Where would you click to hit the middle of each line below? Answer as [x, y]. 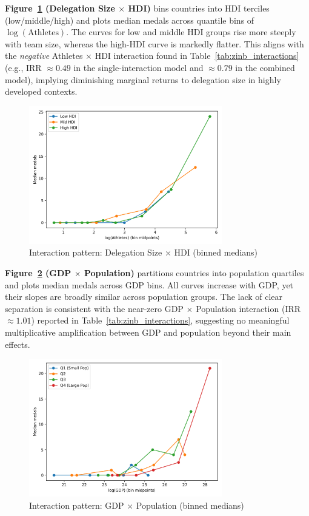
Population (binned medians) [190, 505]
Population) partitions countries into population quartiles [194, 272]
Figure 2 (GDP [38, 272]
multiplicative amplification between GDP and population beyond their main [148, 332]
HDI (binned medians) [216, 252]
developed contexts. [41, 91]
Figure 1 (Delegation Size [60, 8]
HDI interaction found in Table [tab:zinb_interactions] [197, 56]
